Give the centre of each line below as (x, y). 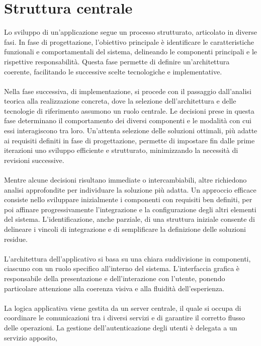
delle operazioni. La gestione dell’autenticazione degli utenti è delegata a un (121, 327)
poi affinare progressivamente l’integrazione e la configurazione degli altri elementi (130, 209)
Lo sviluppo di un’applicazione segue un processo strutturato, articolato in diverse (130, 32)
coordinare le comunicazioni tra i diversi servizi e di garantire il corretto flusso (124, 318)
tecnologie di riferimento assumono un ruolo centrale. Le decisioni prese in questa (129, 110)
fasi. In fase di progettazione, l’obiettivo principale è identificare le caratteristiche (129, 41)
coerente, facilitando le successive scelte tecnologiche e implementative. (113, 71)
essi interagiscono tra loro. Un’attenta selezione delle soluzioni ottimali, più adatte (131, 131)
